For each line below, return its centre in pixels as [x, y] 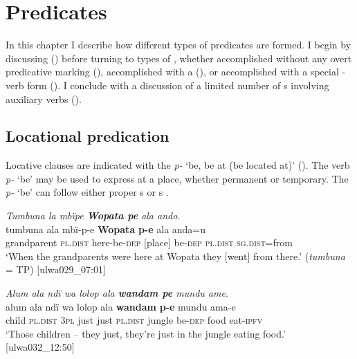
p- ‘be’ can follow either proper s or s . [87, 192]
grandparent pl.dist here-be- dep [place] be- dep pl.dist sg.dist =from [149, 242]
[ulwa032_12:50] [40, 347]
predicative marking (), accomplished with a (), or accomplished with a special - [176, 72]
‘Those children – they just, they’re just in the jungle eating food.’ [146, 333]
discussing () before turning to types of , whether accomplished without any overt [179, 58]
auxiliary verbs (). [44, 99]
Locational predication [88, 136]
